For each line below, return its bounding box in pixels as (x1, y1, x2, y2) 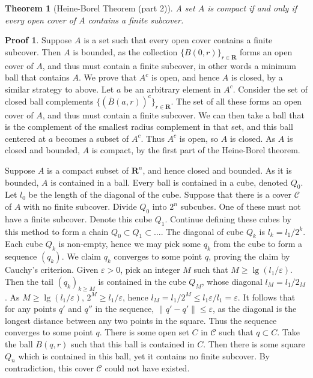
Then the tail (5, 275, 53, 287)
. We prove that (78, 71, 137, 84)
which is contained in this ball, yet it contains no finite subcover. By (18, 349, 270, 362)
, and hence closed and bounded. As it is (142, 164, 292, 177)
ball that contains (5, 71, 70, 84)
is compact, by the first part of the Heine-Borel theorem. (91, 144, 300, 156)
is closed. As (229, 132, 276, 144)
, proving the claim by (208, 250, 290, 263)
